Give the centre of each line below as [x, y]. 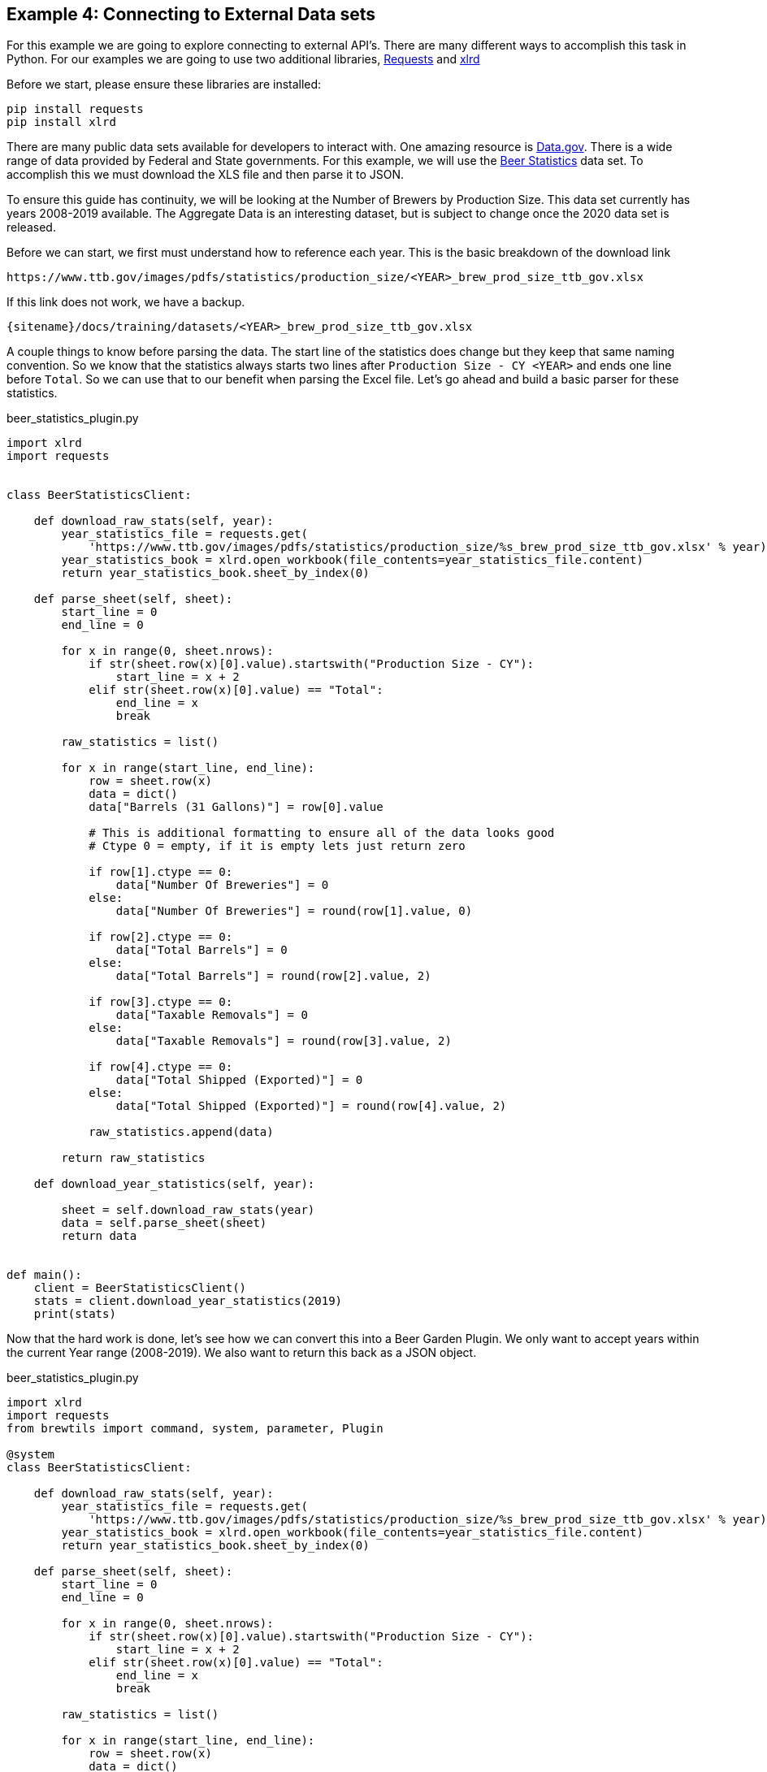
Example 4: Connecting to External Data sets [191, 14]
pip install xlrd [61, 122]
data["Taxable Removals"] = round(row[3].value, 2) [284, 1041]
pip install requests [75, 109]
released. [31, 227]
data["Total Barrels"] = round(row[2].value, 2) [273, 976]
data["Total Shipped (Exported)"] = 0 [239, 1080]
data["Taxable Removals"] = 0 [212, 1015]
